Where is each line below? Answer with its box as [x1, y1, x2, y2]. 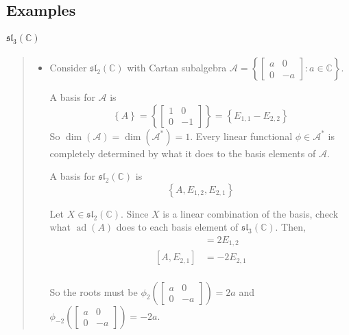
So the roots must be [49, 284, 138, 299]
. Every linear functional [190, 128, 293, 143]
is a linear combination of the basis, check [163, 206, 339, 220]
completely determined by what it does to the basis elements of [49, 146, 316, 160]
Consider [49, 60, 87, 74]
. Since [120, 206, 149, 220]
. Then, [275, 220, 306, 234]
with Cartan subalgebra [127, 60, 227, 74]
